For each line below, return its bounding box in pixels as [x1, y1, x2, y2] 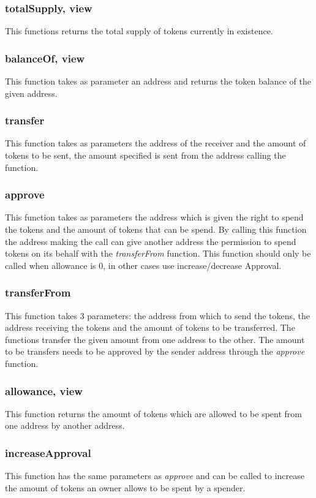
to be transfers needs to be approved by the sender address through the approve [5, 345, 305, 358]
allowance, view [5, 383, 83, 398]
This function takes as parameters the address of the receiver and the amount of [5, 137, 306, 149]
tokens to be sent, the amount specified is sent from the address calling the [5, 149, 286, 162]
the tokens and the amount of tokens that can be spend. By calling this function [5, 223, 307, 236]
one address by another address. [5, 419, 125, 432]
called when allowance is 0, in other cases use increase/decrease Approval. [5, 258, 282, 271]
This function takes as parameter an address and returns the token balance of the [5, 75, 311, 88]
